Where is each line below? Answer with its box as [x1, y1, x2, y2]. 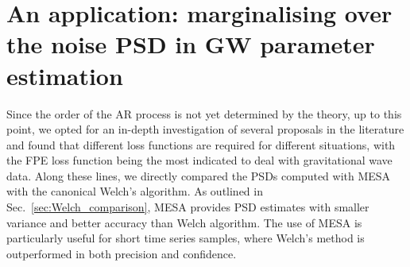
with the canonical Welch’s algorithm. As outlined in [6, 183, 263, 199]
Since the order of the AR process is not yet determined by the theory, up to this [6, 105, 402, 122]
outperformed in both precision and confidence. [6, 245, 237, 261]
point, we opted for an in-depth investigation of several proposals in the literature [6, 121, 404, 137]
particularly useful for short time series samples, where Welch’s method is [6, 230, 365, 246]
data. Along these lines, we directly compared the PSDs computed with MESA [6, 167, 391, 184]
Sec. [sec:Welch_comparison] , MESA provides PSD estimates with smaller [6, 199, 369, 215]
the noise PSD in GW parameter [6, 28, 375, 60]
